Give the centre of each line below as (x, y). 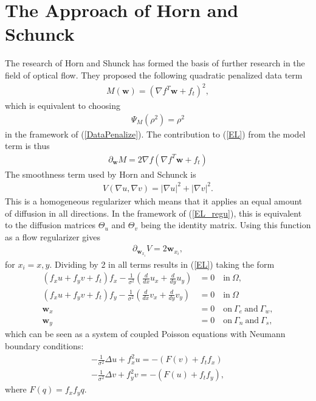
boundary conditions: (44, 346)
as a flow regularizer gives (53, 236)
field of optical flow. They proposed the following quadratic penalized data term (154, 75)
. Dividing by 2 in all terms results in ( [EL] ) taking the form (162, 264)
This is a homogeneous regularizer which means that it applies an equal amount (154, 201)
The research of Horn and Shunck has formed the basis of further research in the (155, 63)
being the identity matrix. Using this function (226, 225)
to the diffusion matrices (50, 225)
